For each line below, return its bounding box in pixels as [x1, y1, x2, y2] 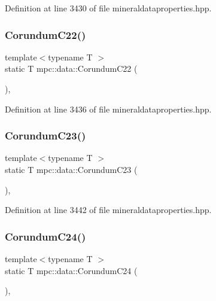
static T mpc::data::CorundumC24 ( [5, 264, 138, 276]
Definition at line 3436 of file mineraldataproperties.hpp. [5, 102, 212, 115]
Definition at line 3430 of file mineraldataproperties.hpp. [5, 2, 212, 14]
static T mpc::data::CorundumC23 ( [5, 163, 138, 175]
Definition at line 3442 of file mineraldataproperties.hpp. [5, 203, 212, 216]
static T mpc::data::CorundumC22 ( [5, 62, 138, 75]
